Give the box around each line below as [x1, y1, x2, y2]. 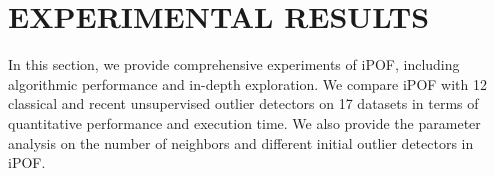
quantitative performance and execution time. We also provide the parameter [8, 112, 481, 133]
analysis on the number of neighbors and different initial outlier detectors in [8, 132, 474, 153]
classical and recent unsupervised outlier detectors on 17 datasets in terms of [8, 93, 479, 114]
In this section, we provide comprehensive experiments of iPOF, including [8, 54, 460, 75]
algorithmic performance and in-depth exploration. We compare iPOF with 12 [8, 73, 487, 94]
